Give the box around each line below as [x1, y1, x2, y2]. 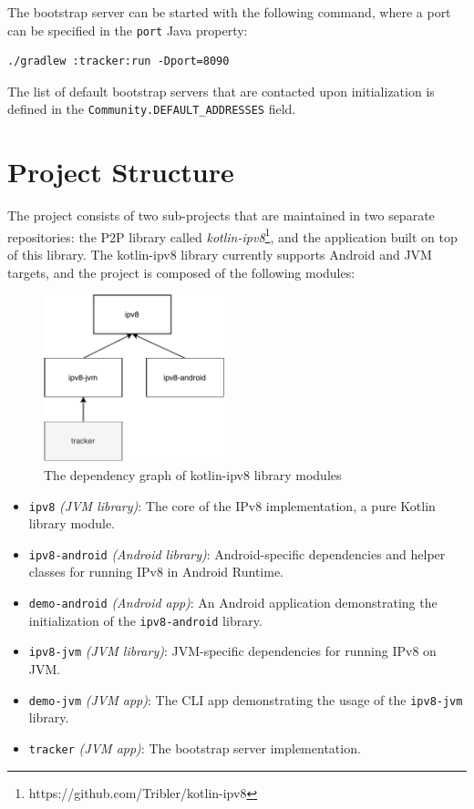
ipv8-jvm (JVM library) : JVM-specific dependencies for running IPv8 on [28, 641, 437, 661]
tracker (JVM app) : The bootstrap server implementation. [28, 738, 361, 757]
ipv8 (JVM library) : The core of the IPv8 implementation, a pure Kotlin [28, 496, 436, 515]
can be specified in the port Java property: [7, 20, 248, 39]
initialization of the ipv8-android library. [28, 610, 263, 630]
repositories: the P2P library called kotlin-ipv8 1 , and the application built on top [7, 224, 458, 246]
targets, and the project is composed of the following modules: [7, 262, 355, 282]
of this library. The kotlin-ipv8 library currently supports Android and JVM [7, 245, 432, 264]
